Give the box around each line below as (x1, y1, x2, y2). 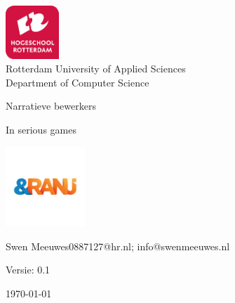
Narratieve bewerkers (6, 98, 96, 113)
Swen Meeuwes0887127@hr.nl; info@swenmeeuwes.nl (6, 238, 230, 253)
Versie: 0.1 (6, 262, 51, 277)
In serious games (6, 122, 76, 136)
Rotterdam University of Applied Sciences (6, 61, 186, 76)
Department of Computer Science (6, 75, 149, 89)
